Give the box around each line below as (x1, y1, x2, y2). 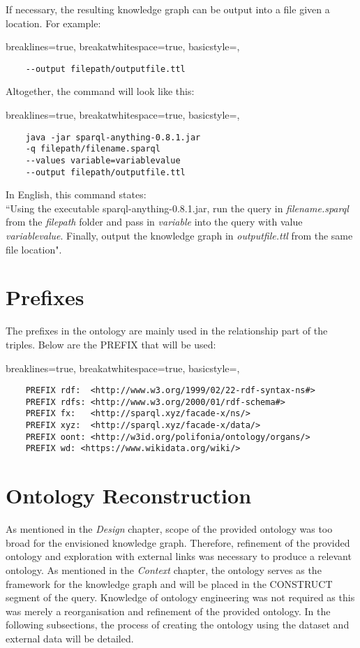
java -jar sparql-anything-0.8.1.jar (25, 132, 201, 142)
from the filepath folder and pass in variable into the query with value (6, 214, 303, 229)
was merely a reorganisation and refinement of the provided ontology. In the (6, 603, 331, 618)
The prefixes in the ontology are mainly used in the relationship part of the (6, 323, 328, 338)
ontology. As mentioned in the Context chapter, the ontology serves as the (6, 562, 322, 577)
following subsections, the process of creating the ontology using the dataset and (6, 617, 350, 632)
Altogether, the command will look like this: (6, 84, 195, 98)
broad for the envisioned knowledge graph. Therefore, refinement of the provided (6, 535, 350, 550)
